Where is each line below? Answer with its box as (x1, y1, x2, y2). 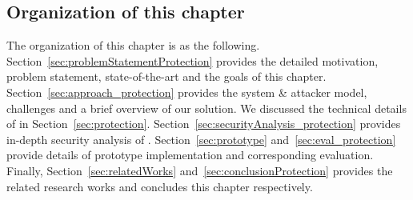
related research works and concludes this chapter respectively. (6, 178, 313, 194)
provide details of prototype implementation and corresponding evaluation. (6, 146, 374, 163)
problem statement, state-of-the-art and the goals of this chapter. (6, 68, 327, 85)
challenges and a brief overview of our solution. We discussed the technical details (6, 99, 407, 116)
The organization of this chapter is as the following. (6, 37, 260, 54)
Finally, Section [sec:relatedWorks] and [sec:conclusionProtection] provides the (6, 162, 393, 178)
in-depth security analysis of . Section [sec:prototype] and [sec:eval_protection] (6, 130, 396, 147)
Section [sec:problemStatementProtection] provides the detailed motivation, (6, 52, 379, 69)
